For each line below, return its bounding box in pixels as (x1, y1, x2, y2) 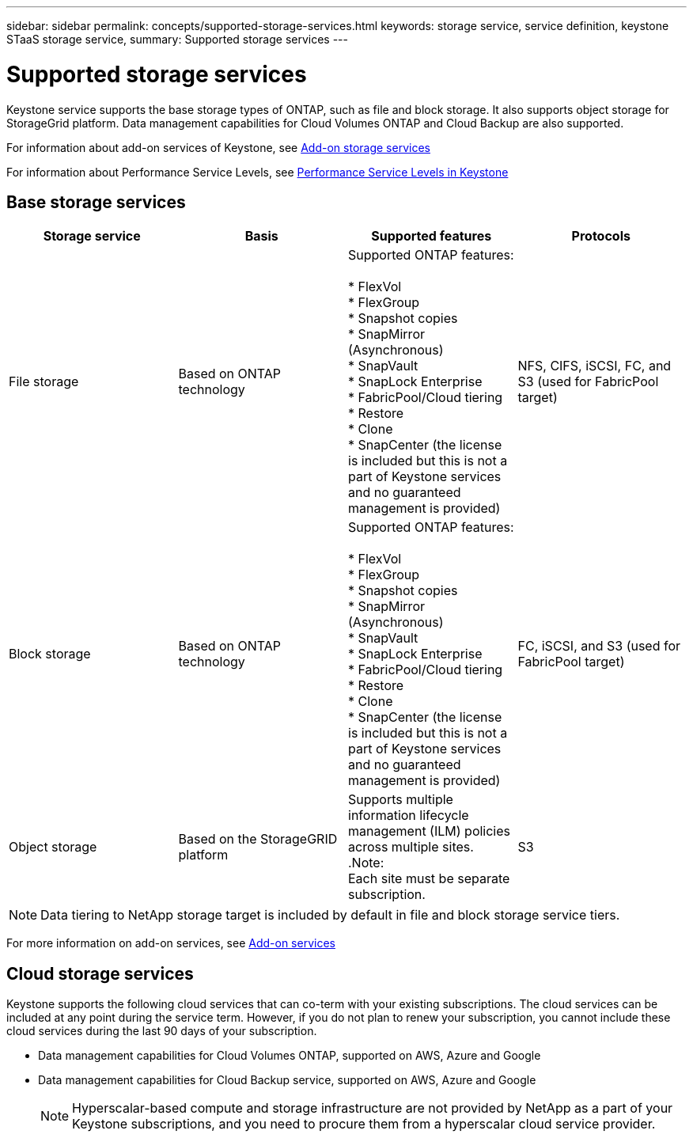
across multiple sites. (348, 839, 474, 855)
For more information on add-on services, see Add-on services (6, 936, 335, 950)
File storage (9, 374, 79, 390)
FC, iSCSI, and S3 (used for (517, 638, 681, 654)
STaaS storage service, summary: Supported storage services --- (6, 32, 348, 46)
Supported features (371, 228, 492, 245)
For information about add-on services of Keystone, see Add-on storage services (6, 140, 430, 154)
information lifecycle (348, 807, 469, 824)
